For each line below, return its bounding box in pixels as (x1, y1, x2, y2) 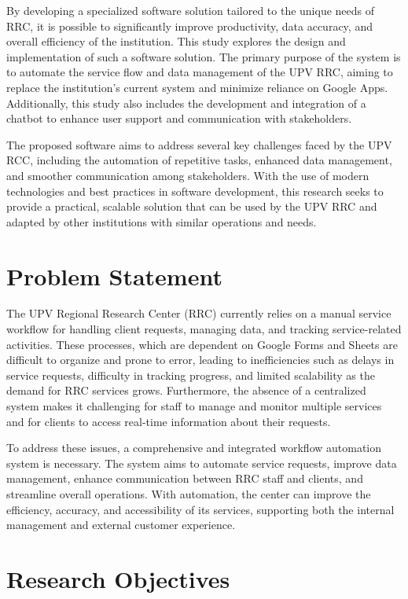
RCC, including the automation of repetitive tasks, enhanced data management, (6, 152, 392, 168)
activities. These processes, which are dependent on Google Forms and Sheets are (6, 336, 398, 352)
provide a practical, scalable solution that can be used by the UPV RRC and (6, 198, 377, 215)
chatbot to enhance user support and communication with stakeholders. (6, 110, 352, 127)
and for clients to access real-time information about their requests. (6, 413, 331, 429)
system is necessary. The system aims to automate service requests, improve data (6, 454, 397, 471)
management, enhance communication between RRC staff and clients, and (6, 470, 363, 487)
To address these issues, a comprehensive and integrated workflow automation (6, 439, 382, 456)
